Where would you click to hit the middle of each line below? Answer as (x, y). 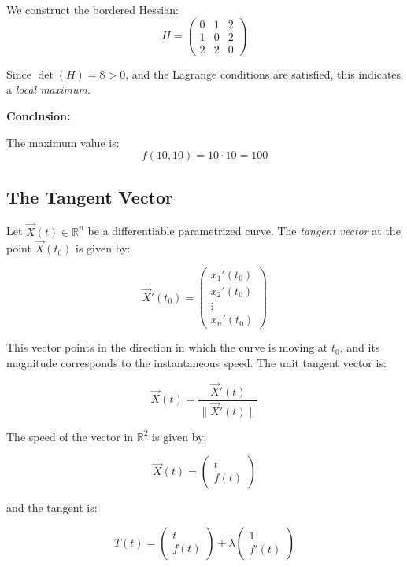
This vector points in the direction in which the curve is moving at (167, 347)
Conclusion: (39, 115)
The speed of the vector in (70, 436)
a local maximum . (48, 89)
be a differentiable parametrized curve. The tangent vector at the (244, 231)
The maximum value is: (63, 142)
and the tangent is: (52, 508)
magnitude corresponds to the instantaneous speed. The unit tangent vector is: (196, 362)
